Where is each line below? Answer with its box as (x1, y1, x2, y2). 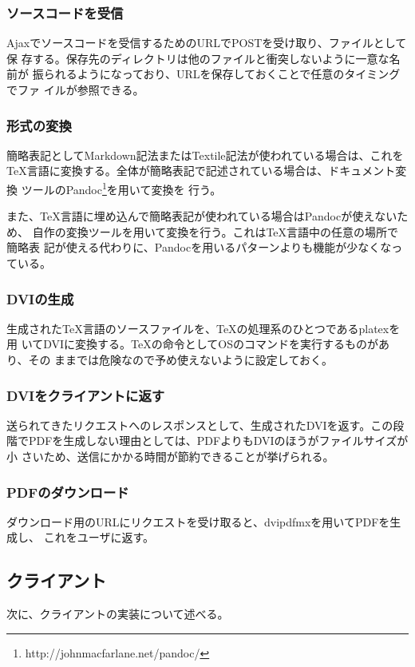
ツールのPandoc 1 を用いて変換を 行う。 (21, 179, 222, 197)
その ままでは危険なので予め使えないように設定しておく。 (28, 351, 333, 368)
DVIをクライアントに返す (6, 385, 165, 405)
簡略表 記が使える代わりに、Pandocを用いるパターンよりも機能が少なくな (6, 239, 392, 256)
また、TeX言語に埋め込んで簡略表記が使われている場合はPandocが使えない (6, 208, 397, 224)
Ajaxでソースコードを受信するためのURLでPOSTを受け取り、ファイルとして (6, 34, 407, 51)
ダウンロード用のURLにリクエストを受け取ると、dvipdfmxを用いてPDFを (6, 513, 390, 530)
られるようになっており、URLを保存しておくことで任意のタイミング (43, 66, 401, 82)
